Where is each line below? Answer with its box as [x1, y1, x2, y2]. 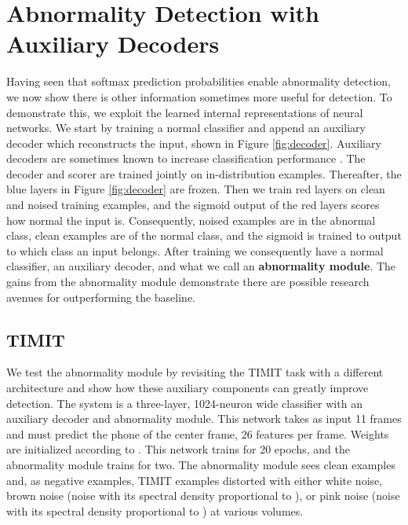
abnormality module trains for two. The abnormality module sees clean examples [6, 456, 395, 472]
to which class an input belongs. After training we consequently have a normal [6, 242, 384, 259]
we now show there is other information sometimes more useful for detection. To [6, 88, 392, 105]
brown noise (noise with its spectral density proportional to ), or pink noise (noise [6, 487, 400, 504]
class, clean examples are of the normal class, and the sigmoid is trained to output [6, 227, 402, 244]
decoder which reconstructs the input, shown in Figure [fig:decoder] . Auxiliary [6, 134, 381, 151]
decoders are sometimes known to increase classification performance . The [6, 150, 366, 167]
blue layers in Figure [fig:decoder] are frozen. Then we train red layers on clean [6, 181, 385, 197]
